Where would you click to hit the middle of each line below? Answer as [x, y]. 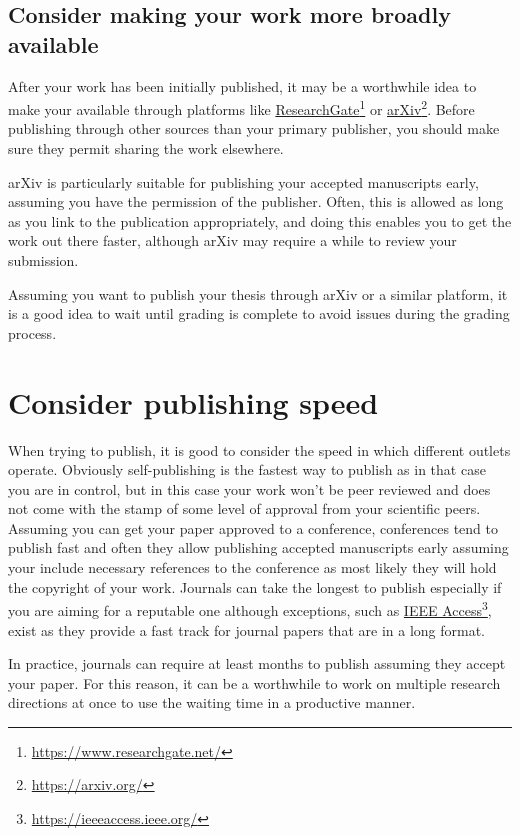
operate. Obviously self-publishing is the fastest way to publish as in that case [247, 469]
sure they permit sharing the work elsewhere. [146, 148]
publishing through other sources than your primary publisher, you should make [254, 128]
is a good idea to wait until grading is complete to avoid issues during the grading [259, 313]
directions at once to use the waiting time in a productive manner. [212, 702]
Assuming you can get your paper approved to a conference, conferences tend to [253, 527]
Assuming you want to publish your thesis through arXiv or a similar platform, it [258, 293]
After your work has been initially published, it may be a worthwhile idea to [242, 85]
